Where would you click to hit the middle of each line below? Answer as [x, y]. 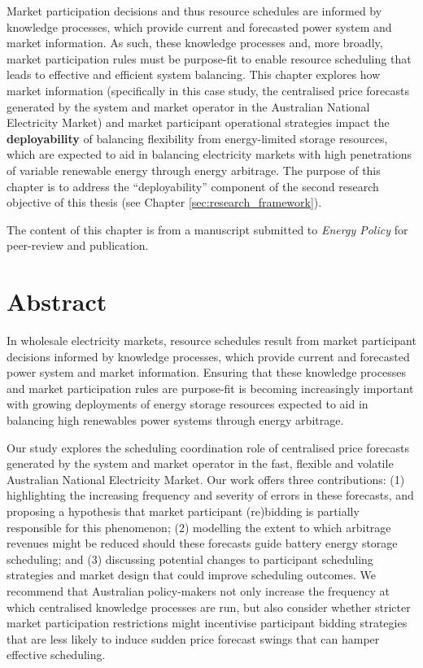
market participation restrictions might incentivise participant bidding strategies [207, 623]
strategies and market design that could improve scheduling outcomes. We [191, 575]
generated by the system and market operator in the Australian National [188, 106]
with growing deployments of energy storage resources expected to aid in [188, 404]
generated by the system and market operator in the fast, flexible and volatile [200, 463]
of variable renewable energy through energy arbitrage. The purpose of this [194, 170]
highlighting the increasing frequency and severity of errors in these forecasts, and [210, 495]
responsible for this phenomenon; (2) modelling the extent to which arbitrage [199, 527]
